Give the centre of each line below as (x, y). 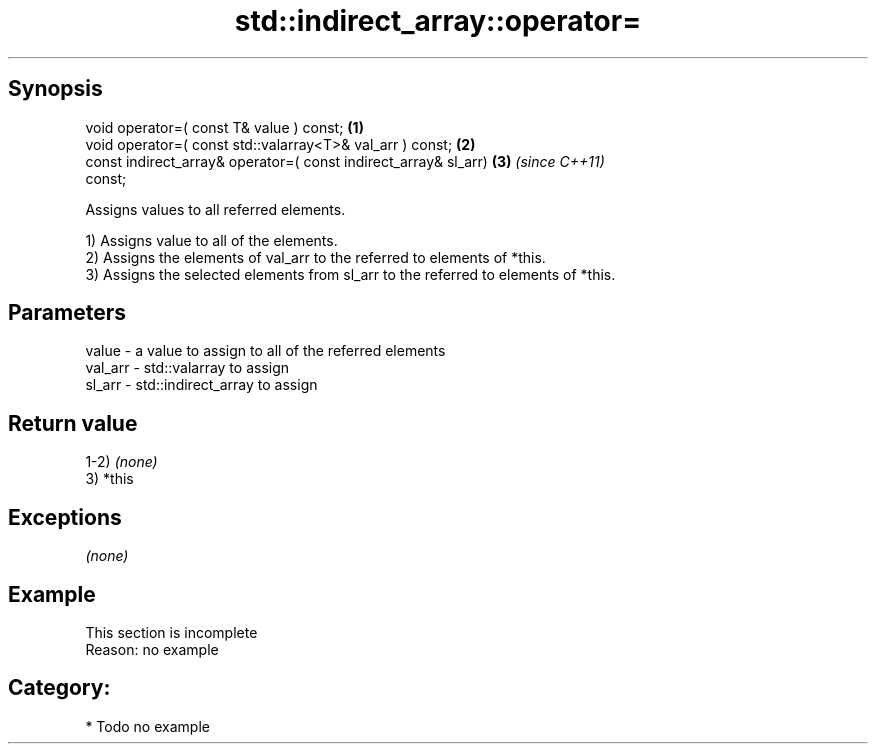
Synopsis (55, 89)
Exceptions (65, 517)
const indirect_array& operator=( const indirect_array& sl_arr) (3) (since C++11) (345, 161)
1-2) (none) (121, 462)
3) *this (109, 479)
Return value (73, 423)
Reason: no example (152, 649)
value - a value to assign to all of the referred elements (265, 351)
